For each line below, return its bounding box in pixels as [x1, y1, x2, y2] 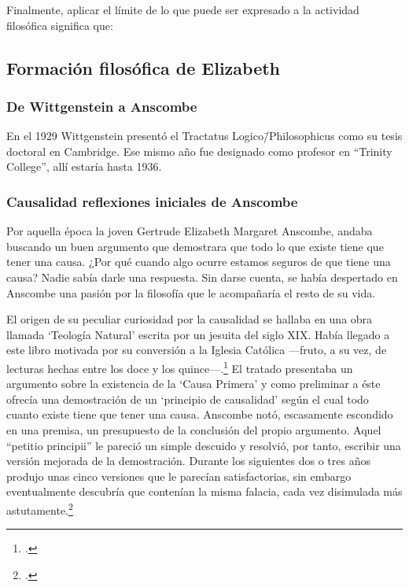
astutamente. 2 [6, 499, 73, 518]
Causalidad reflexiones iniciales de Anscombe [6, 191, 298, 211]
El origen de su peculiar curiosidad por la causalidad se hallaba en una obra [6, 311, 373, 327]
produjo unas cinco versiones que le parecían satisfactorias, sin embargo [6, 467, 352, 484]
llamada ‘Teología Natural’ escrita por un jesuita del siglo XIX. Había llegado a [6, 326, 390, 342]
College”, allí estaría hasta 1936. [6, 158, 162, 175]
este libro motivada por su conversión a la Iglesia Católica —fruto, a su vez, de [6, 341, 387, 358]
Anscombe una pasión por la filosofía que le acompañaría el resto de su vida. [6, 284, 376, 301]
